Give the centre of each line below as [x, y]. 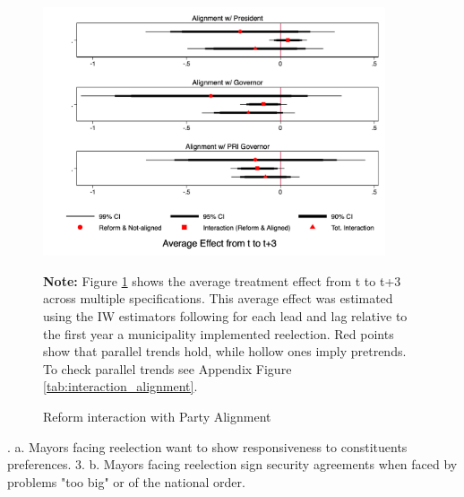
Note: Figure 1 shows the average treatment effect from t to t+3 [222, 280]
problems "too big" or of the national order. [126, 481]
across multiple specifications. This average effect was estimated [218, 298]
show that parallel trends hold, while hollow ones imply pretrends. [225, 351]
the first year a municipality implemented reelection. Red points [219, 333]
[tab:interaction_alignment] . [120, 386]
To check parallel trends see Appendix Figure [168, 368]
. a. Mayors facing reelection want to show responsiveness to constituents [207, 446]
